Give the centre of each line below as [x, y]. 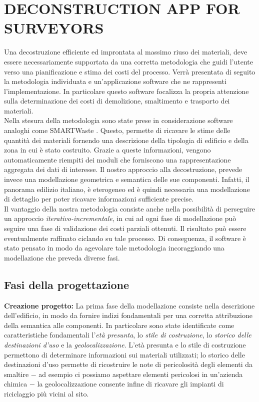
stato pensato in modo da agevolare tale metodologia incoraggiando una [114, 248]
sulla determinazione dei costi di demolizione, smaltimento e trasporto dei [117, 101]
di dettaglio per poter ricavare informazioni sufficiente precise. [99, 199]
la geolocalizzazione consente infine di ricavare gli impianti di [130, 384]
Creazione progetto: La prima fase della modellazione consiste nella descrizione [129, 305]
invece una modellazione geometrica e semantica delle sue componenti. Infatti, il [127, 179]
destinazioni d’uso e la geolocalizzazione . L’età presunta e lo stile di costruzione [125, 344]
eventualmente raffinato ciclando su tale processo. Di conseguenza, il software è [125, 238]
